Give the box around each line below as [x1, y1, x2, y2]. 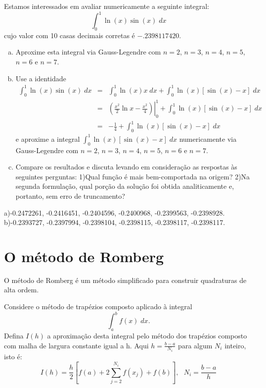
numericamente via [179, 133, 237, 144]
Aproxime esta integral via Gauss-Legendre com [15, 47, 161, 57]
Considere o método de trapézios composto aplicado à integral [4, 301, 192, 312]
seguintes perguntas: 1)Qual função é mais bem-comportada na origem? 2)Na [15, 171, 250, 181]
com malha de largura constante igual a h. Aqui [4, 340, 149, 350]
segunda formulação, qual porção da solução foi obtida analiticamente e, [15, 181, 234, 191]
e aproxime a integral [15, 133, 80, 144]
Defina [4, 330, 24, 340]
